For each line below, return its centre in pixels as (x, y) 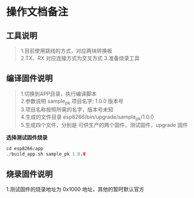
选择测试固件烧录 (27, 137)
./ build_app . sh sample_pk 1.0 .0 (46, 154)
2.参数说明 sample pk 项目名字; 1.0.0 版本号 (72, 102)
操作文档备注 (37, 12)
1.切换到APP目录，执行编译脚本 (59, 93)
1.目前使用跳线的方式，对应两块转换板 (66, 51)
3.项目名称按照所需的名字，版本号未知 (67, 109)
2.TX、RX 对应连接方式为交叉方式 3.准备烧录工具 (80, 58)
